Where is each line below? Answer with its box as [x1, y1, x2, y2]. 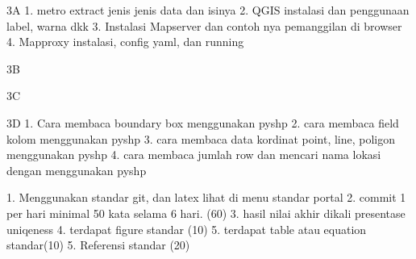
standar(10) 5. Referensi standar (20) [6, 236, 190, 253]
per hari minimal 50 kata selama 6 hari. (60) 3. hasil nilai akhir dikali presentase [6, 204, 406, 221]
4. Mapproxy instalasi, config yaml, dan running [6, 33, 244, 50]
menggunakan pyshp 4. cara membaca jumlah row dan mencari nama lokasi [6, 146, 381, 163]
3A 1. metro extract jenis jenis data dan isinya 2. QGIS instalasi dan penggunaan [6, 2, 410, 18]
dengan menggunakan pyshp [6, 161, 147, 178]
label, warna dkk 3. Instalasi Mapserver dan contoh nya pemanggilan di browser [6, 17, 402, 34]
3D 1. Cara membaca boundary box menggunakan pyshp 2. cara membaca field [6, 114, 399, 131]
